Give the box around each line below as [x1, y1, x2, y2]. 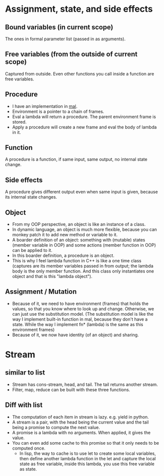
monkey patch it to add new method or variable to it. [12, 232, 118, 238]
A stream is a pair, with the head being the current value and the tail [12, 419, 149, 425]
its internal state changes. [5, 194, 57, 200]
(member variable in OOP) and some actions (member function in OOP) [12, 242, 156, 248]
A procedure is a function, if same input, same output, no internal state [5, 156, 148, 162]
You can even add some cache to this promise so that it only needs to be [12, 440, 159, 446]
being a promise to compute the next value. [12, 424, 100, 430]
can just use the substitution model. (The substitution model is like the [12, 311, 154, 317]
